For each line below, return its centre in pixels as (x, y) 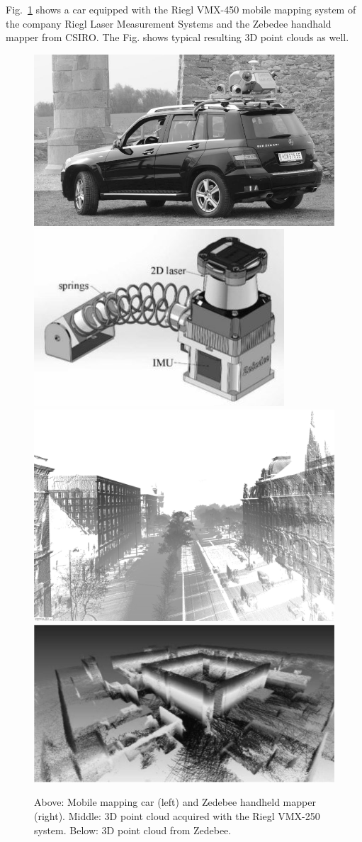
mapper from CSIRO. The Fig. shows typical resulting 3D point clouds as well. (177, 37)
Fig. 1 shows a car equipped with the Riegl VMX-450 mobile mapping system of (181, 9)
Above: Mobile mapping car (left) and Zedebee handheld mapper (175, 802)
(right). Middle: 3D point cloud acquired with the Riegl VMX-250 (177, 816)
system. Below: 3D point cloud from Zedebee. (133, 830)
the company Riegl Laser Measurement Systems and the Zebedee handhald (169, 23)
